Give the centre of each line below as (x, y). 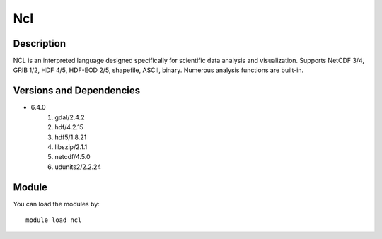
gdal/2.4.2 (70, 117)
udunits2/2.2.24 (78, 167)
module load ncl (54, 220)
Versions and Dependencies (77, 91)
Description (40, 43)
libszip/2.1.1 (71, 147)
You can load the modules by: (57, 204)
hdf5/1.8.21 (71, 137)
